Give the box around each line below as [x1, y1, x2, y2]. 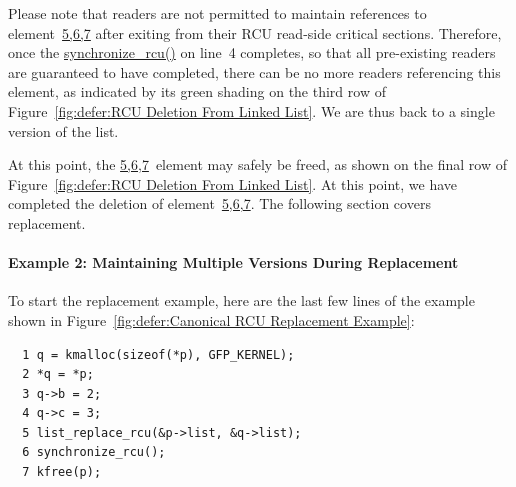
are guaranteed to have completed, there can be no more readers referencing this [8, 61, 501, 82]
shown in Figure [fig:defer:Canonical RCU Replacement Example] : [8, 309, 415, 330]
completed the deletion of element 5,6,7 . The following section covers [8, 193, 431, 214]
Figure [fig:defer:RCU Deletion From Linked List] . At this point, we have [8, 173, 458, 194]
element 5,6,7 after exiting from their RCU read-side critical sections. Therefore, [8, 22, 502, 43]
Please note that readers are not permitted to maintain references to [8, 3, 427, 23]
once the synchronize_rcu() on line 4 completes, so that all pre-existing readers [8, 42, 496, 63]
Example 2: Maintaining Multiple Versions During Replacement [8, 252, 459, 273]
